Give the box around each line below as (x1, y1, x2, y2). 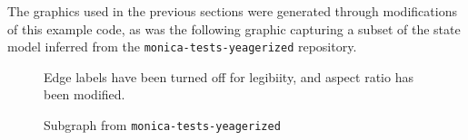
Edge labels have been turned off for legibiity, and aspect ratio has (44, 67, 413, 86)
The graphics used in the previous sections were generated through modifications (7, 2, 457, 20)
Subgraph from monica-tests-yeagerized (44, 116, 281, 135)
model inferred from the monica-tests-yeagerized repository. (7, 37, 357, 56)
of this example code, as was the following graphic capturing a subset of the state (7, 19, 461, 38)
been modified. (44, 85, 125, 104)
